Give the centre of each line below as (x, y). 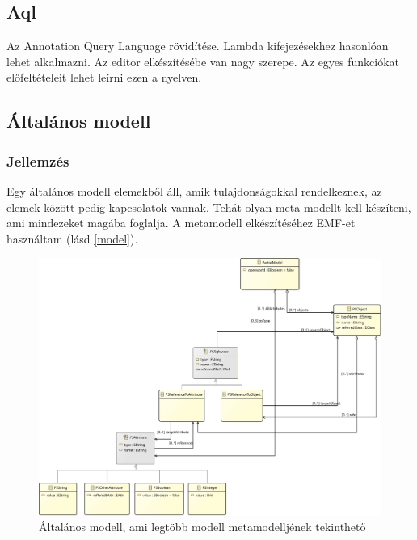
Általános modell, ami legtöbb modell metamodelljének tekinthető (202, 527)
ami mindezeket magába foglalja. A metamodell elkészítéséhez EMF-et (181, 223)
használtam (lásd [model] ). (72, 238)
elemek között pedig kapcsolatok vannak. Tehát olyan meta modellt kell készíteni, (209, 207)
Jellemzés (38, 160)
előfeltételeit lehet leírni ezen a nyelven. (104, 77)
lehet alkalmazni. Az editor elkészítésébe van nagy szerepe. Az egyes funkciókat (203, 61)
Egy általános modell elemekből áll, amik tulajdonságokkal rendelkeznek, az (194, 190)
